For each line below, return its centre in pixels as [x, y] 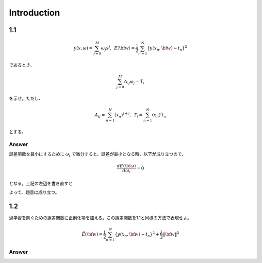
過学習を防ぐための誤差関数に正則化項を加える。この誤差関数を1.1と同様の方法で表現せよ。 [100, 218]
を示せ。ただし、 [26, 98]
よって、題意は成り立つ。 [34, 193]
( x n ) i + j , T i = [129, 115]
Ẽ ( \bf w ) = [92, 234]
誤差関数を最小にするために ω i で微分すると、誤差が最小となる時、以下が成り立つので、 [98, 155]
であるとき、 [22, 65]
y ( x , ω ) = [83, 48]
